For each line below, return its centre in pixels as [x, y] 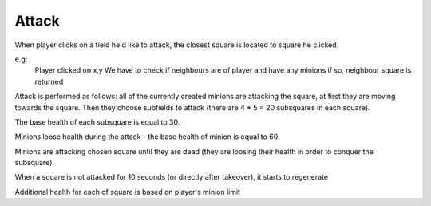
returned [49, 81]
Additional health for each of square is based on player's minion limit [128, 192]
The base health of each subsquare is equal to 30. [97, 122]
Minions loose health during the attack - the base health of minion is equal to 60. [147, 137]
